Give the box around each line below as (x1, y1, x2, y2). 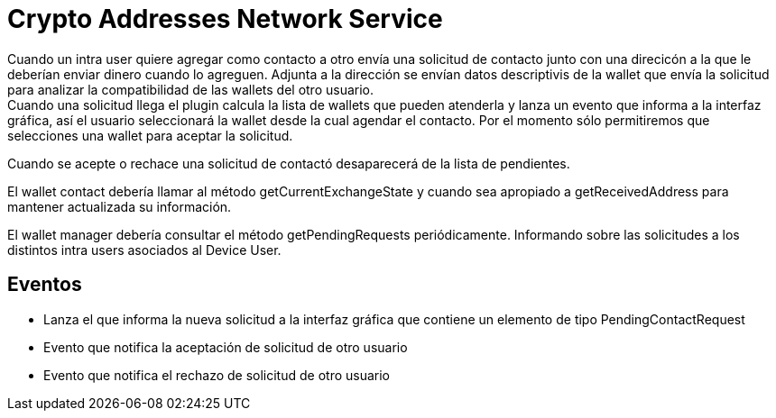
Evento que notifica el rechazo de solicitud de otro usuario (43, 367, 391, 383)
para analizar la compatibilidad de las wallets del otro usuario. (7, 81, 374, 97)
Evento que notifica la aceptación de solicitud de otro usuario (43, 339, 408, 355)
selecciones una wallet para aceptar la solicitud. (7, 127, 293, 143)
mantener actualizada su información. (7, 198, 232, 214)
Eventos (7, 273, 82, 296)
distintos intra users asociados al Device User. (7, 241, 282, 258)
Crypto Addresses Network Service (7, 4, 443, 34)
